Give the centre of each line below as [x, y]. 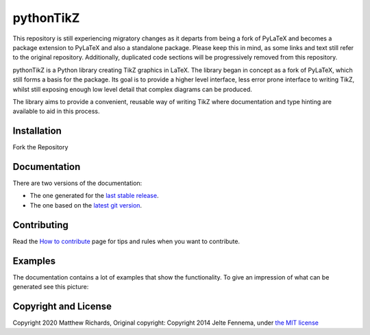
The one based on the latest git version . [86, 205]
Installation [37, 131]
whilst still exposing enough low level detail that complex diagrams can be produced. [133, 89]
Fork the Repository [40, 147]
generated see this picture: [51, 287]
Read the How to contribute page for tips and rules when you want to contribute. [126, 241]
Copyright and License [62, 306]
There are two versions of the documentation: [77, 183]
